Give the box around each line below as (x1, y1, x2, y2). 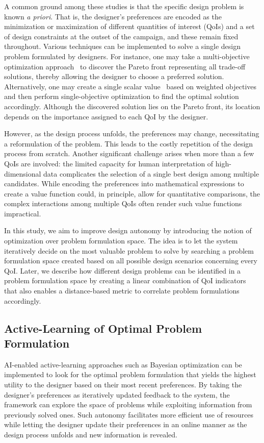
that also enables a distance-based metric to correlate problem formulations (4, 285, 240, 296)
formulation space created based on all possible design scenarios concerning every (4, 255, 257, 266)
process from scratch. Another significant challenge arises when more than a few (4, 148, 254, 159)
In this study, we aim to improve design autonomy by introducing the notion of (4, 225, 252, 236)
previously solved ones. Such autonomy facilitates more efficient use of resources (4, 409, 254, 420)
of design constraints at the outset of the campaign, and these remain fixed (4, 31, 239, 41)
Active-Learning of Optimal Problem (4, 320, 202, 336)
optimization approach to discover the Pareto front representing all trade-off (4, 61, 246, 71)
